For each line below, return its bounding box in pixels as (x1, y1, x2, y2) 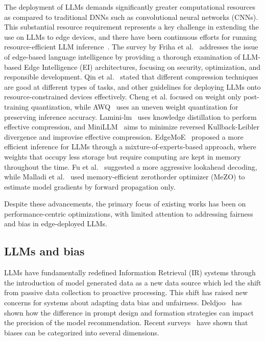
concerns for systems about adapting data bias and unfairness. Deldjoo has (4, 297, 242, 308)
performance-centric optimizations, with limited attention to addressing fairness (4, 208, 253, 219)
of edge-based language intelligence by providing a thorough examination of (4, 51, 240, 62)
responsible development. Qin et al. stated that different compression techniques (4, 71, 258, 82)
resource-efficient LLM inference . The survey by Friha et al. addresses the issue (4, 41, 258, 52)
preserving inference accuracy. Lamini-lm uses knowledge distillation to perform (4, 111, 257, 122)
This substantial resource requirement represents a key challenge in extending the (4, 21, 259, 32)
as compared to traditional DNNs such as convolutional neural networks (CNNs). (4, 11, 258, 22)
